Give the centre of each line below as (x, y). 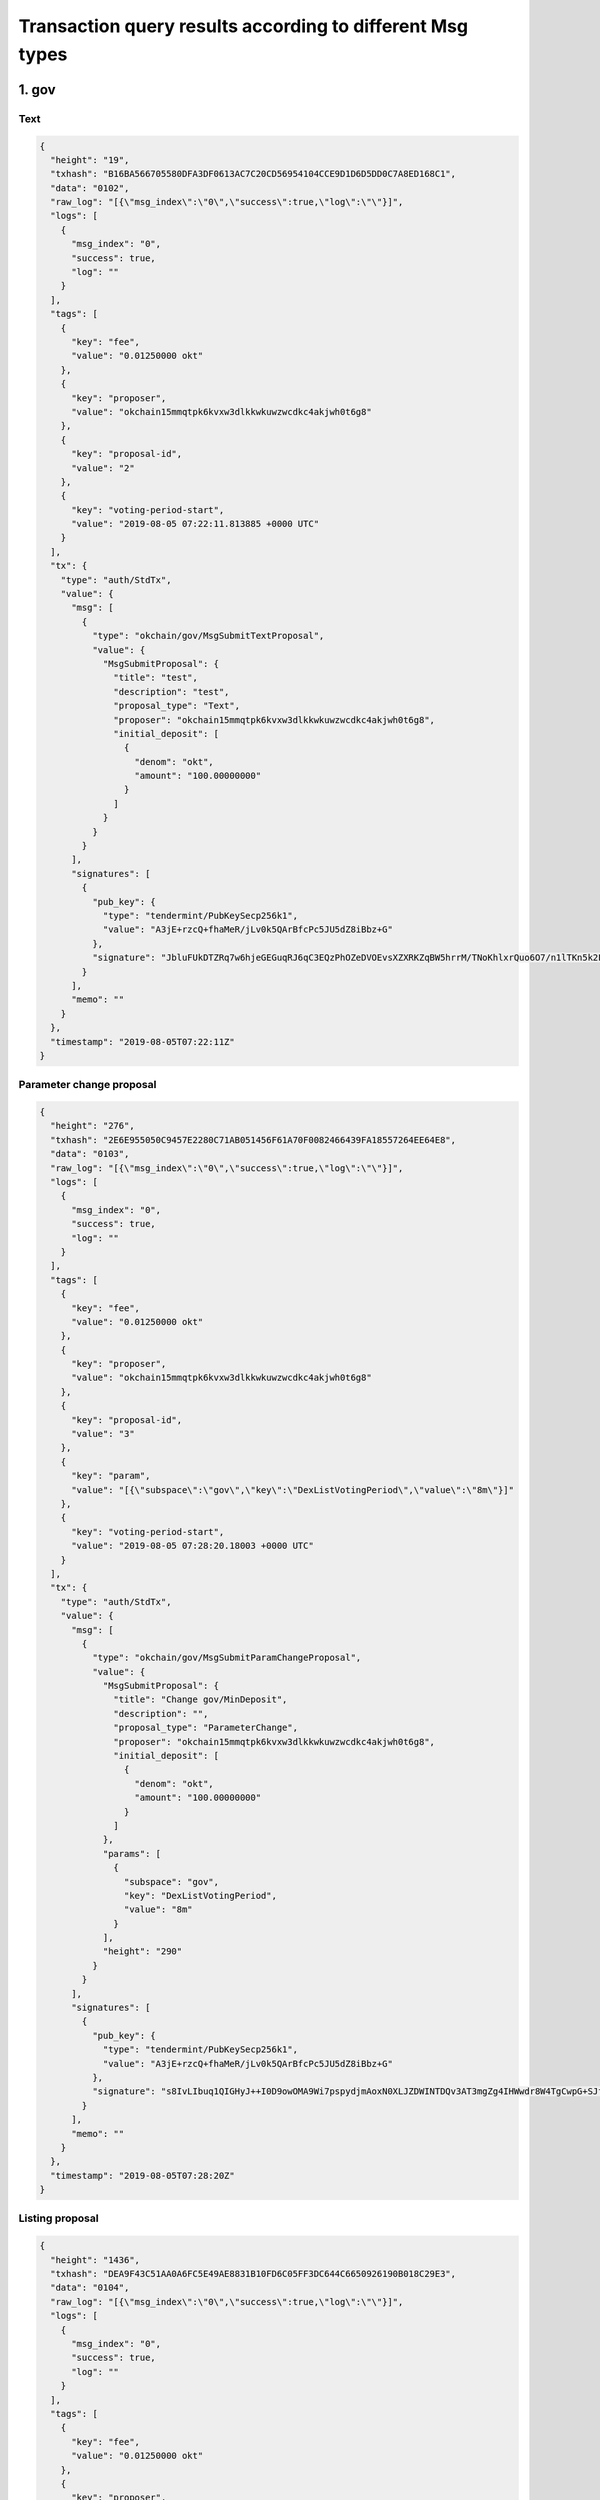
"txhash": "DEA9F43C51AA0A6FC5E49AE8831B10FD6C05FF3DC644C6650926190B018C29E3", (253, 2274)
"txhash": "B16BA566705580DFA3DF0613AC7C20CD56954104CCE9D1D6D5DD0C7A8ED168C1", (253, 174)
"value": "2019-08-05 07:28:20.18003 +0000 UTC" (192, 1546)
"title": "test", (156, 678)
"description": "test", (171, 691)
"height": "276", (92, 1126)
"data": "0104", (90, 2288)
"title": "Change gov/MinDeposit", (200, 1699)
